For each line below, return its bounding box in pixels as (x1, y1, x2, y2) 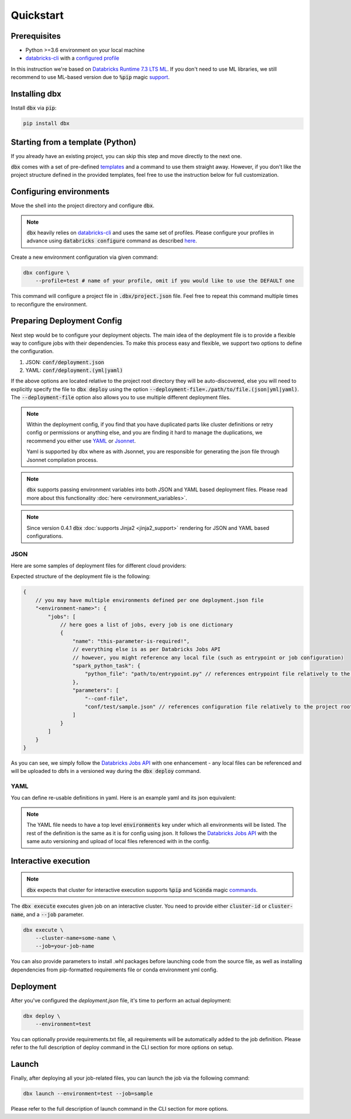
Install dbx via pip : (11, 104, 57, 111)
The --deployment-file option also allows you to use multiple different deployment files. (11, 394, 231, 401)
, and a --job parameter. (23, 911, 84, 918)
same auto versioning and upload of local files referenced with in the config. (26, 837, 211, 844)
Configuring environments (11, 187, 110, 197)
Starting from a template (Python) (11, 137, 137, 147)
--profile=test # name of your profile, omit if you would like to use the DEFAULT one (35, 278, 295, 284)
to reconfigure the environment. (11, 300, 88, 307)
